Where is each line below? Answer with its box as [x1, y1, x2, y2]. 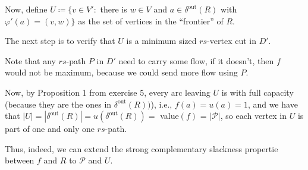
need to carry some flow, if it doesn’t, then [118, 54, 274, 67]
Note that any [5, 54, 56, 67]
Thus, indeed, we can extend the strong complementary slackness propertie [5, 142, 278, 155]
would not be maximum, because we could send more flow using [5, 66, 238, 78]
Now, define [5, 3, 48, 15]
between [5, 154, 34, 166]
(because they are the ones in [5, 97, 112, 110]
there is [100, 3, 127, 15]
